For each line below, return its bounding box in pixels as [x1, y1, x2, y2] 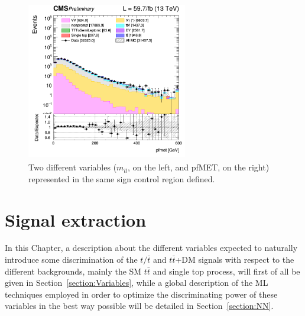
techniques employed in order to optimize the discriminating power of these [5, 288, 278, 300]
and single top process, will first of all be [152, 265, 300, 277]
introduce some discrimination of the [5, 253, 138, 266]
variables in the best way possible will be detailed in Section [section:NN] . [5, 299, 274, 312]
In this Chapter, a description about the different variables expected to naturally [5, 241, 298, 254]
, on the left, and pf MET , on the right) [128, 161, 270, 173]
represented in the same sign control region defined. [28, 172, 215, 185]
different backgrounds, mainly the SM [5, 265, 142, 277]
